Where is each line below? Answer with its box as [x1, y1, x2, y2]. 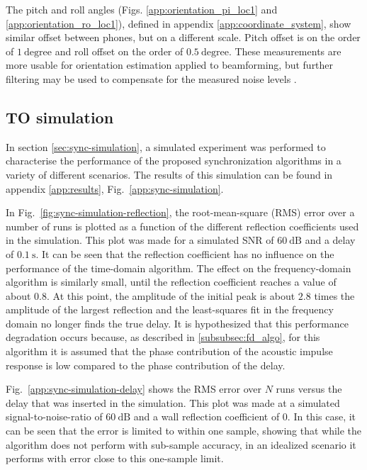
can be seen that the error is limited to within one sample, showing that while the [6, 423, 362, 438]
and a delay [305, 233, 356, 247]
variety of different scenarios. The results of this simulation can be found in [6, 167, 333, 181]
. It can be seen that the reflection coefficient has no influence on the [35, 246, 334, 261]
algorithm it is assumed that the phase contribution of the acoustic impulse [6, 344, 333, 359]
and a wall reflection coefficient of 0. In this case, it [133, 409, 356, 424]
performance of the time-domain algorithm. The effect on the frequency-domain [6, 260, 351, 275]
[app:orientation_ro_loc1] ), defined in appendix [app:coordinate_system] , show [6, 16, 351, 30]
